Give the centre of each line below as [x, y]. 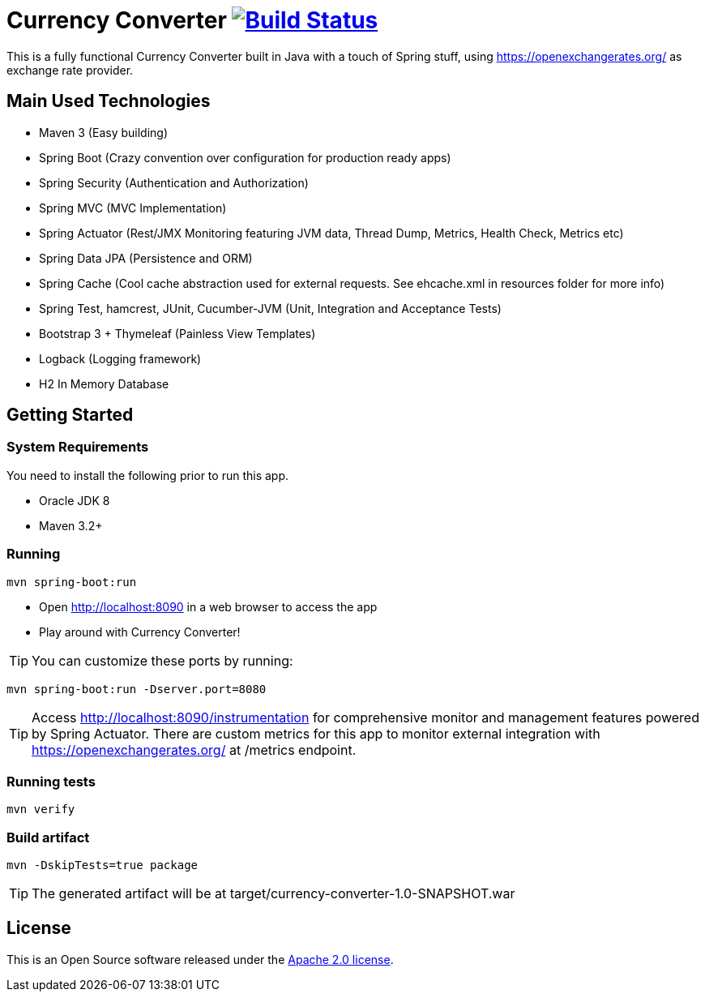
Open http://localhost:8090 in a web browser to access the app [208, 606]
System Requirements [78, 447]
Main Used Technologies [109, 101]
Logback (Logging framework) [120, 358]
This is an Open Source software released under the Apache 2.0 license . [200, 959]
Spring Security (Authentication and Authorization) [174, 182]
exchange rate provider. [70, 70]
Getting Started [70, 415]
